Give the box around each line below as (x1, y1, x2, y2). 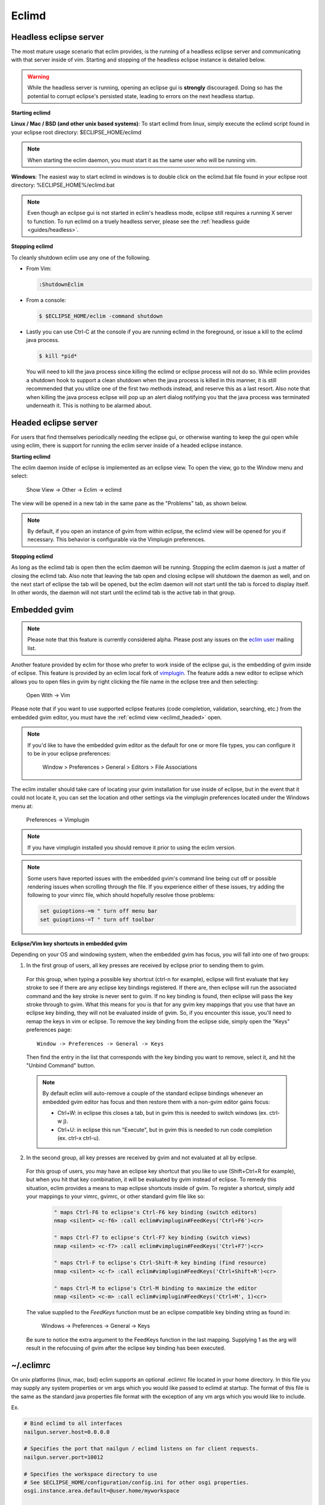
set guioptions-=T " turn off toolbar (40, 916, 155, 923)
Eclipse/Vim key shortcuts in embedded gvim (11, 940, 128, 947)
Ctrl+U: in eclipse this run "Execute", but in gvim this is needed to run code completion (57, 1126, 272, 1133)
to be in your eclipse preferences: (27, 750, 111, 757)
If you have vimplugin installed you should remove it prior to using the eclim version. (27, 843, 236, 851)
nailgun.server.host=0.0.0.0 (23, 1429, 110, 1435)
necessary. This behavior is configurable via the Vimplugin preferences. (27, 536, 206, 543)
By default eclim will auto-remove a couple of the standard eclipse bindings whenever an (42, 1090, 264, 1097)
